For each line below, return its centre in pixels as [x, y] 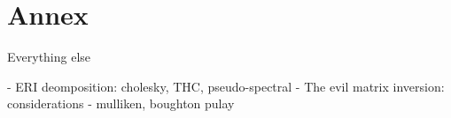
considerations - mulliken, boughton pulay [121, 103]
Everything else [49, 57]
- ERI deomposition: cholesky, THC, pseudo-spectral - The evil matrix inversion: [226, 86]
